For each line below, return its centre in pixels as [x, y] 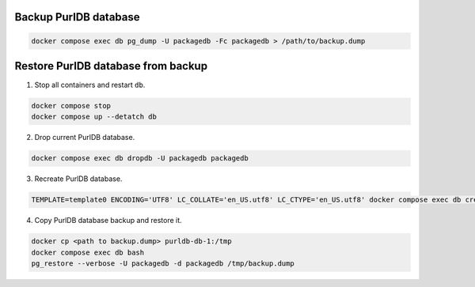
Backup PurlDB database [77, 17]
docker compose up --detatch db [94, 117]
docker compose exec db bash [88, 252]
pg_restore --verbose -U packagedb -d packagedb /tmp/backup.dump [163, 264]
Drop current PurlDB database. [85, 138]
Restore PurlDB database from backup [111, 66]
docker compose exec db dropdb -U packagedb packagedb [140, 159]
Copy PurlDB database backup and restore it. [108, 221]
